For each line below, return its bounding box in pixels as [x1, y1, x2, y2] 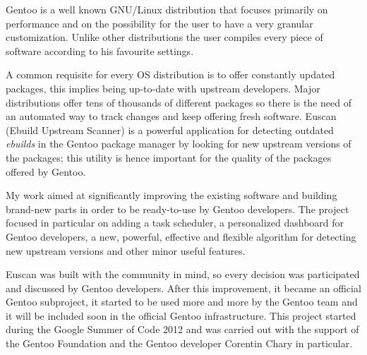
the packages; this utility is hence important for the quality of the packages [6, 150, 332, 164]
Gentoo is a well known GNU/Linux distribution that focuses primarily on [6, 2, 328, 16]
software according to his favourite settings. [6, 43, 194, 58]
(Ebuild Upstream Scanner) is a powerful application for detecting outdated [6, 122, 334, 137]
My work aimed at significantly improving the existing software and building [6, 188, 337, 203]
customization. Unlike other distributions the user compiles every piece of [6, 30, 323, 44]
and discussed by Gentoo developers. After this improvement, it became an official [6, 280, 361, 295]
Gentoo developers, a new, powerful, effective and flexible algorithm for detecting [6, 229, 356, 243]
